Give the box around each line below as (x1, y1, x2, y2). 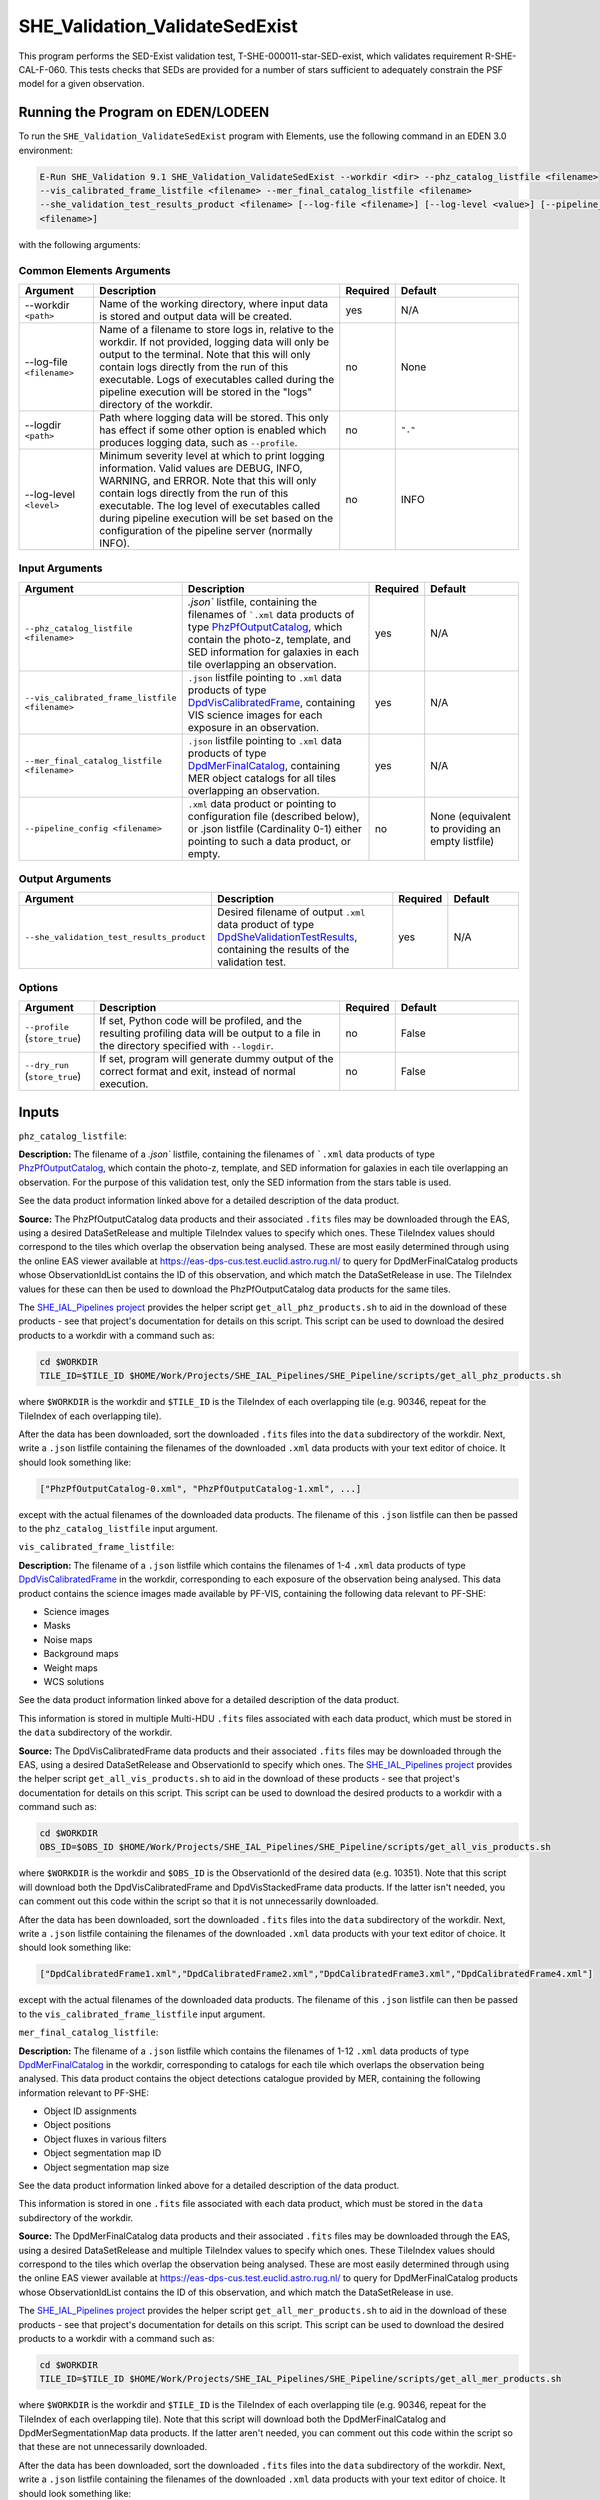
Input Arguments (18, 561, 104, 575)
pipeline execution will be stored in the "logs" (99, 385, 313, 399)
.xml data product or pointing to (187, 796, 337, 810)
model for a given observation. (18, 78, 145, 90)
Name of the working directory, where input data (99, 296, 329, 310)
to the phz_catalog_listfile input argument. (18, 1523, 219, 1535)
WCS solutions (43, 1675, 105, 1687)
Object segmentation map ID (43, 2147, 162, 2159)
